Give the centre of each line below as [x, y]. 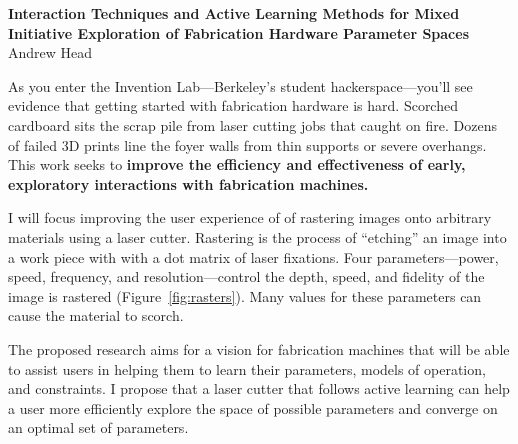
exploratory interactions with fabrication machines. [188, 183]
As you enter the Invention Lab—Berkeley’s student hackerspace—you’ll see [240, 85]
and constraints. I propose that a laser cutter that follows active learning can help [259, 388]
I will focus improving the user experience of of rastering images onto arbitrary [250, 217]
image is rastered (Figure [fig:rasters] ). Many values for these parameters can [245, 295]
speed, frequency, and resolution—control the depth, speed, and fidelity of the [246, 276]
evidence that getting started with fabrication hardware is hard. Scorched [233, 105]
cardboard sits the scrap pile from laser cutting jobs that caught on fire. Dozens [252, 124]
